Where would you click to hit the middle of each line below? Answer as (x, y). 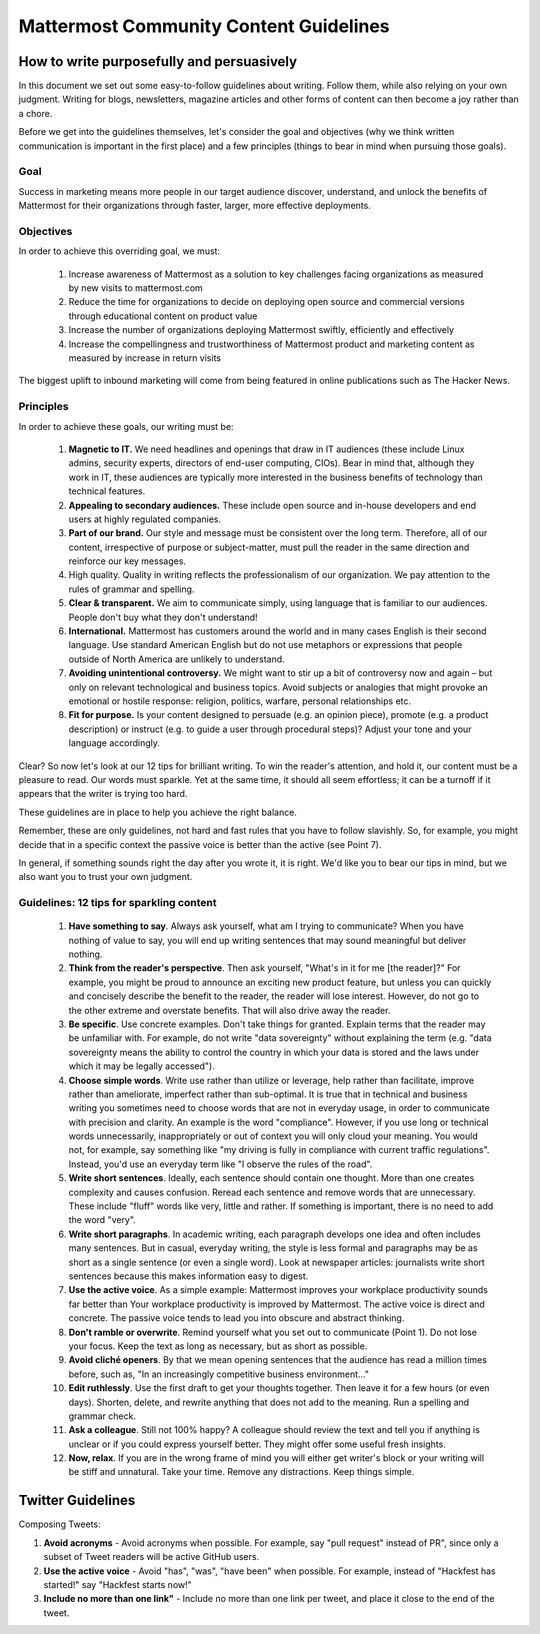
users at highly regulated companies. (145, 519)
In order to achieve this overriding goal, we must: (119, 251)
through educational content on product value (163, 316)
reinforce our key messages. (127, 561)
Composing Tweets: (59, 1524)
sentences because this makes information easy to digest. (188, 1276)
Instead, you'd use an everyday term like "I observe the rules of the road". (220, 1164)
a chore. (35, 113)
